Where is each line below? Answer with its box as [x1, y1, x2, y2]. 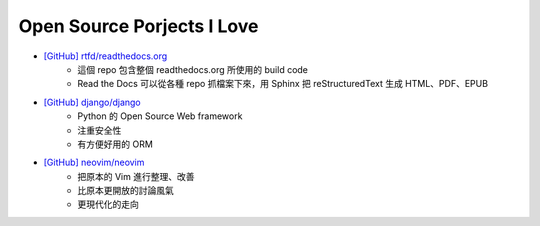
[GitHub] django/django [43, 96, 142, 108]
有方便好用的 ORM [77, 138, 154, 150]
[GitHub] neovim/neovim [43, 156, 145, 169]
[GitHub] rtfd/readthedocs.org [43, 50, 168, 62]
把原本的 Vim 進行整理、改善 [77, 170, 195, 182]
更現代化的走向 [77, 198, 139, 210]
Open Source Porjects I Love [18, 15, 259, 37]
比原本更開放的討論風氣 [77, 185, 174, 197]
